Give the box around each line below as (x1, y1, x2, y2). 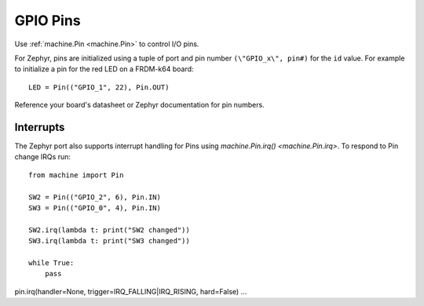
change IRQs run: (14, 152, 71, 162)
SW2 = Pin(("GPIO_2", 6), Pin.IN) (28, 192, 161, 202)
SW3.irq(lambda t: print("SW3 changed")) (28, 236, 190, 246)
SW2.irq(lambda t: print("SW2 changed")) (28, 225, 190, 235)
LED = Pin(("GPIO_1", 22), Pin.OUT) (28, 82, 170, 92)
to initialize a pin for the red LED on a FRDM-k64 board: (14, 64, 194, 74)
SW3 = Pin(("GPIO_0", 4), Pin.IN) (28, 203, 161, 212)
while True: (28, 258, 75, 267)
